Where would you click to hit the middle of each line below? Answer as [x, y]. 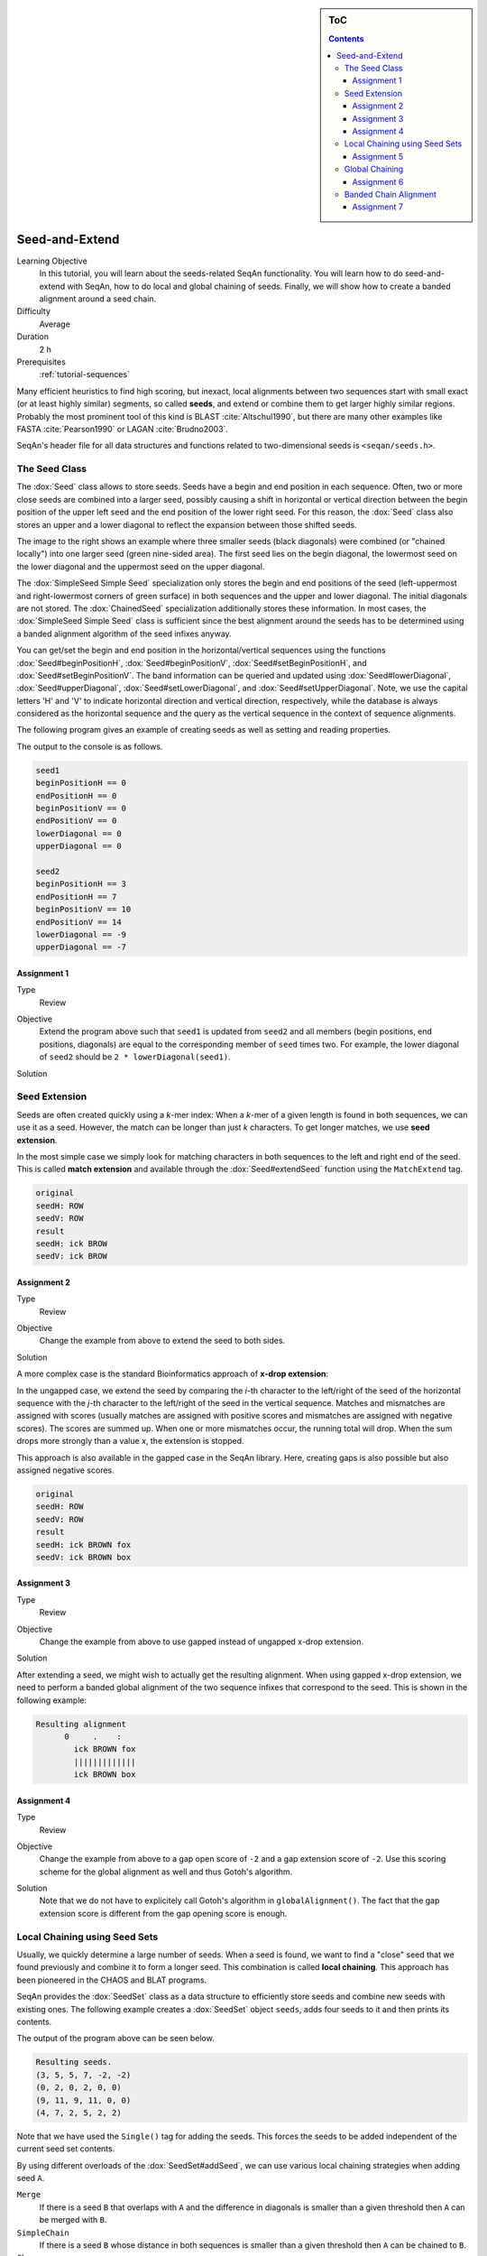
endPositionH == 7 [76, 897]
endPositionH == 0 [76, 795]
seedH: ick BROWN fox [83, 1544]
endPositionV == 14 [78, 922]
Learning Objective [52, 261]
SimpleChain [43, 2233]
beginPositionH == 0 [81, 783]
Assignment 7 [377, 207]
